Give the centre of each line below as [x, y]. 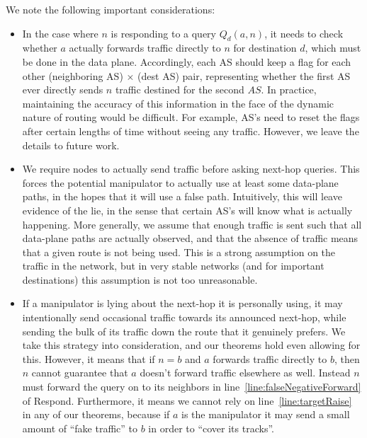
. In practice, [289, 90]
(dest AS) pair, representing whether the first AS [244, 75]
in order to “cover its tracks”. [211, 428]
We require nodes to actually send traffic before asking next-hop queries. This [191, 169]
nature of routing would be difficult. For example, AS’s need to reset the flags [191, 117]
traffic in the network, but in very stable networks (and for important [173, 266]
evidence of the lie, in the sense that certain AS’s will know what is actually [187, 210]
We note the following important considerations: [111, 9]
